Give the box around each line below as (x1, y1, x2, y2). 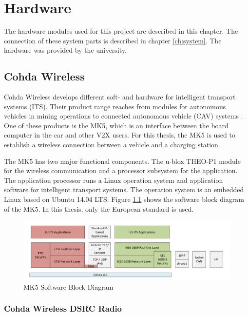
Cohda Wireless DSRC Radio (4, 302, 122, 315)
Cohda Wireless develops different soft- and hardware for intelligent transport (4, 92, 236, 102)
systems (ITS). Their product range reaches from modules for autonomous (4, 101, 226, 111)
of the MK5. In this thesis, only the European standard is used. (4, 203, 194, 214)
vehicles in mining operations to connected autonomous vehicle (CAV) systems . (4, 111, 243, 121)
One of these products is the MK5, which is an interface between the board (4, 120, 229, 130)
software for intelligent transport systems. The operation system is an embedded (4, 184, 244, 195)
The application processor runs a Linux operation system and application (4, 175, 223, 185)
